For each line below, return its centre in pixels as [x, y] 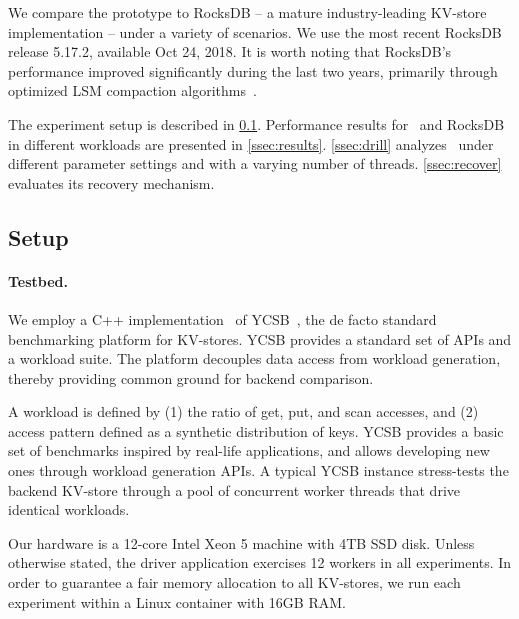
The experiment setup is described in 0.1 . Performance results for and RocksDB [256, 123]
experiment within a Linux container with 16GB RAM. [177, 601]
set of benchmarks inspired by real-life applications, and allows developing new [249, 450]
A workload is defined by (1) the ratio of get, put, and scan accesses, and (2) [243, 411]
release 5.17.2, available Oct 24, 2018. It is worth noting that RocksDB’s [230, 51]
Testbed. [38, 280]
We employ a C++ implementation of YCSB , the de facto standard [222, 318]
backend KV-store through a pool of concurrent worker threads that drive [234, 489]
